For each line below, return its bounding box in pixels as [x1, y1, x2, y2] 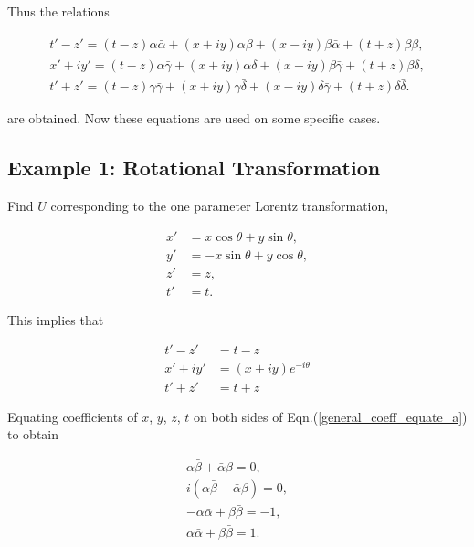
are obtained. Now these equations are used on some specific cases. [7, 109, 381, 128]
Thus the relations [7, 2, 110, 20]
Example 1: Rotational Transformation [7, 153, 381, 182]
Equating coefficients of [7, 406, 138, 426]
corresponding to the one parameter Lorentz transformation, [50, 196, 389, 216]
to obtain [7, 425, 59, 444]
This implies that [7, 310, 104, 329]
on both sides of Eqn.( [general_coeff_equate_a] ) [194, 406, 468, 426]
